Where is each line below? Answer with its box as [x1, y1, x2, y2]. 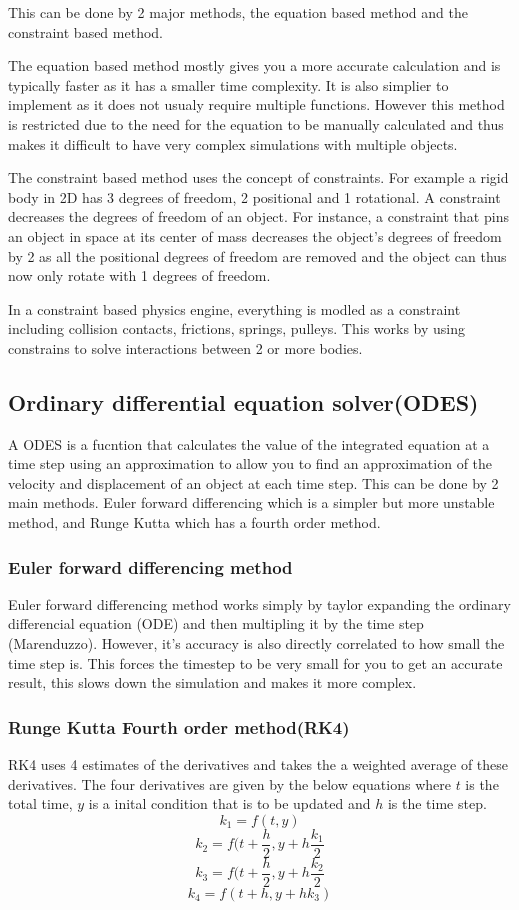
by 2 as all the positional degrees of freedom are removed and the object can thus [8, 245, 507, 266]
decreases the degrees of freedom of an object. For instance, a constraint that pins [8, 206, 509, 227]
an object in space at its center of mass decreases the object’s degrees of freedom [8, 225, 502, 246]
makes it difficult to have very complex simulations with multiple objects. [8, 133, 458, 154]
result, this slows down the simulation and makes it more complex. [8, 672, 417, 693]
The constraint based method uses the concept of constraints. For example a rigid [8, 167, 509, 188]
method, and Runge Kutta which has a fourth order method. [8, 512, 381, 533]
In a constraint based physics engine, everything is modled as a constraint [8, 298, 461, 319]
